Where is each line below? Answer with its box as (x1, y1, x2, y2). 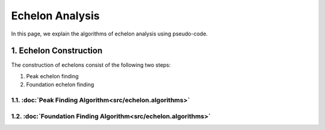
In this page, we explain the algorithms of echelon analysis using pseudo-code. (11, 30, 208, 37)
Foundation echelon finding (26, 81, 94, 88)
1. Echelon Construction (11, 46, 102, 56)
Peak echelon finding (26, 72, 79, 79)
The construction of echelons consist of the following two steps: (11, 61, 171, 69)
